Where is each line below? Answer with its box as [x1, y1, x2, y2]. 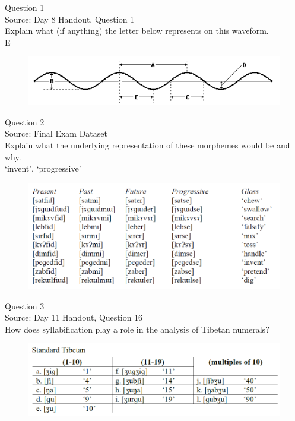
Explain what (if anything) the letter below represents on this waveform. [5, 24, 269, 37]
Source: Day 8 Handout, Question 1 [5, 12, 135, 25]
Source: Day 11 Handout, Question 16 [5, 311, 143, 324]
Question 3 [5, 299, 45, 312]
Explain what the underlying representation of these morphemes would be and [5, 139, 290, 151]
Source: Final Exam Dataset [5, 127, 107, 140]
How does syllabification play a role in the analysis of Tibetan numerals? [5, 322, 269, 335]
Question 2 [5, 115, 45, 128]
